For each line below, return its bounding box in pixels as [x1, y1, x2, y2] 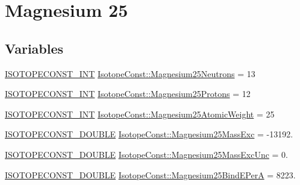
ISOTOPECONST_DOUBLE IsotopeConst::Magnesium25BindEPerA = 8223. [5, 168, 296, 181]
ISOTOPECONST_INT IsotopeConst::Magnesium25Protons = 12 [5, 87, 251, 100]
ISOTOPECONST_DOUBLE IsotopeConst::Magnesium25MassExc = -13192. [5, 128, 293, 140]
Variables [5, 39, 64, 57]
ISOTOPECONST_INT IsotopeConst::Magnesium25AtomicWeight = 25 [5, 107, 275, 120]
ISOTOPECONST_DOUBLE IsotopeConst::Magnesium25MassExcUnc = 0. [5, 148, 289, 160]
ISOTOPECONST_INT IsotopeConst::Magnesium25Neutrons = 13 [5, 67, 255, 80]
